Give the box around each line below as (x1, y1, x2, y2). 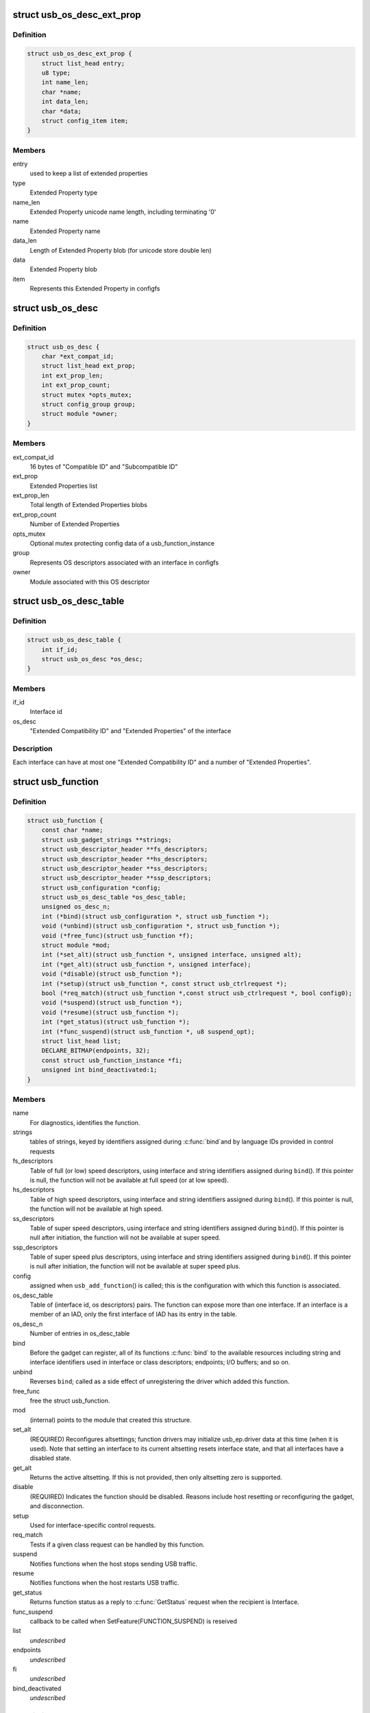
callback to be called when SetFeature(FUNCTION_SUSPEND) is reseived (29, 1617, 238, 1625)
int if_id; (41, 645, 78, 654)
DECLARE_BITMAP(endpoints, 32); (41, 1047, 151, 1055)
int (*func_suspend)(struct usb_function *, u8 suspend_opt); (41, 1028, 255, 1035)
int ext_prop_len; (41, 371, 103, 380)
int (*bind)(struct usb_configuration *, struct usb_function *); (41, 912, 270, 920)
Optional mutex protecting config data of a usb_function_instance (29, 539, 215, 547)
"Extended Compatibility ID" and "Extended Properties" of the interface (29, 727, 232, 735)
